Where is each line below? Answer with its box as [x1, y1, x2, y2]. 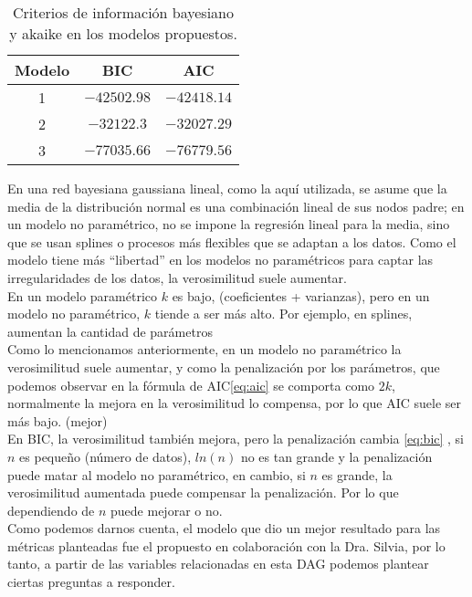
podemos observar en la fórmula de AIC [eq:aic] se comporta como [7, 375, 375, 394]
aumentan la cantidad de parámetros [7, 321, 213, 340]
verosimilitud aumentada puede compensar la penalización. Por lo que [7, 483, 399, 502]
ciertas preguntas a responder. [7, 572, 175, 592]
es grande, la [321, 465, 393, 484]
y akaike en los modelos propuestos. [9, 23, 237, 44]
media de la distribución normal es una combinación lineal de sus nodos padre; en [7, 196, 465, 215]
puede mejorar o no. [110, 500, 223, 519]
